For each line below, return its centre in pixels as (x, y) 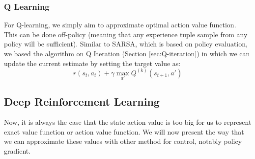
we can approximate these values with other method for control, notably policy (123, 141)
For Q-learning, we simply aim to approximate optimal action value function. (120, 25)
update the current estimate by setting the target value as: (92, 63)
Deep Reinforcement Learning (82, 102)
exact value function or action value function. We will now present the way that (124, 131)
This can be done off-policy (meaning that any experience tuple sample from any (126, 34)
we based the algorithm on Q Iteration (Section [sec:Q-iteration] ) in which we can (127, 53)
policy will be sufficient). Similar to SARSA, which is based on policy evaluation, (126, 44)
